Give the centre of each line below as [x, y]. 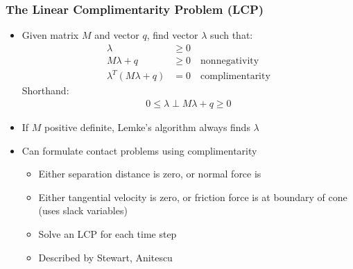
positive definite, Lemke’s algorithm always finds [147, 127]
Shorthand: [45, 90]
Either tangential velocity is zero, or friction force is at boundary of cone [193, 197]
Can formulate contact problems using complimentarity [139, 150]
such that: [232, 35]
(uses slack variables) [83, 210]
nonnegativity [230, 61]
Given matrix [50, 35]
